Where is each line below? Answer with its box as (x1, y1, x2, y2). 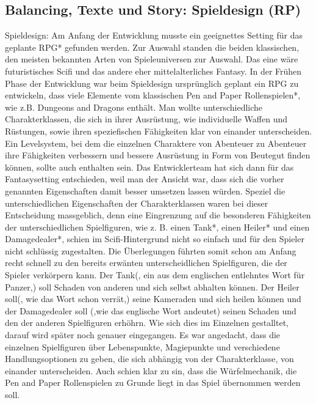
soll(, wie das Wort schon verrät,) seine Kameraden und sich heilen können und (5, 292, 301, 305)
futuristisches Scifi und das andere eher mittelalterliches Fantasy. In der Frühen (5, 64, 302, 77)
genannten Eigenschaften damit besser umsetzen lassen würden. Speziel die (5, 184, 285, 197)
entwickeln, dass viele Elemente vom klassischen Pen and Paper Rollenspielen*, (5, 89, 301, 102)
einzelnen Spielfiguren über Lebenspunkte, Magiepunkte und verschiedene (5, 340, 280, 353)
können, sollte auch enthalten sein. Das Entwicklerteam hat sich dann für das (5, 160, 294, 173)
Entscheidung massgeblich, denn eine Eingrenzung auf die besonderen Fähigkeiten (5, 209, 311, 221)
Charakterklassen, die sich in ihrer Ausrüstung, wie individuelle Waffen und (5, 113, 288, 125)
